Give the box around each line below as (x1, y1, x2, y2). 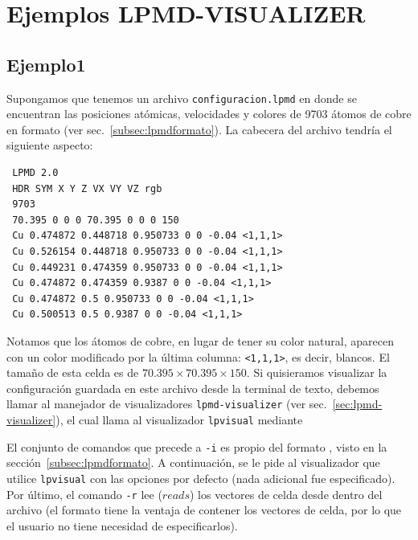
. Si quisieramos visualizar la (246, 364, 387, 381)
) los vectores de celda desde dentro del (189, 485, 383, 502)
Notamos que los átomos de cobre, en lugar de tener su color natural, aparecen (6, 332, 394, 349)
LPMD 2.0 (12, 167, 59, 179)
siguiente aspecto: (6, 137, 93, 153)
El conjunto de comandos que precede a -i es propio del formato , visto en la (6, 438, 387, 455)
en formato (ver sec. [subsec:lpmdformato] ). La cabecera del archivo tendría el (6, 121, 392, 137)
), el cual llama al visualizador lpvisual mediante (55, 411, 303, 428)
